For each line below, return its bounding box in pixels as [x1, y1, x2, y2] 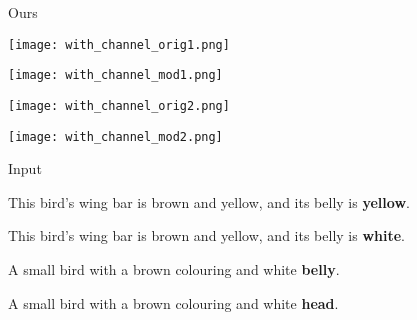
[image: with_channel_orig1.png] [8, 37, 230, 52]
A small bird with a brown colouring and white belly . [8, 259, 340, 279]
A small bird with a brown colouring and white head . [8, 292, 339, 313]
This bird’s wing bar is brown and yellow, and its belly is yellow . [8, 191, 410, 212]
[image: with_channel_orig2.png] [8, 98, 230, 113]
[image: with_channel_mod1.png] [8, 68, 223, 83]
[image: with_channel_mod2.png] [8, 129, 223, 144]
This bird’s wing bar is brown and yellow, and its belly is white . [8, 225, 406, 246]
